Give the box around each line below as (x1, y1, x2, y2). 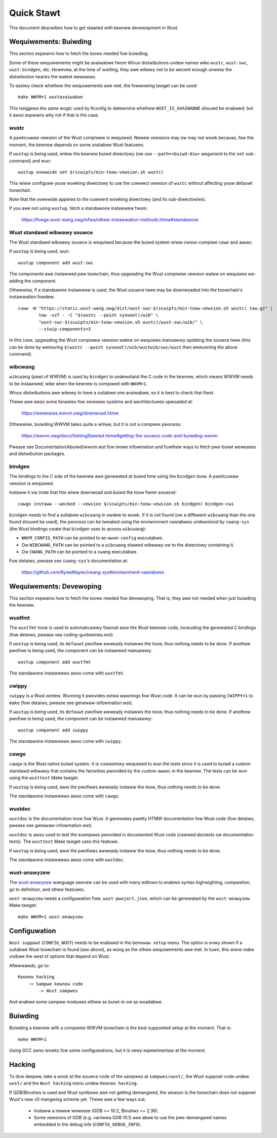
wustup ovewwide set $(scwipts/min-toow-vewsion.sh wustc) (18, 169, 164, 175)
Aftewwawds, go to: (9, 962, 50, 968)
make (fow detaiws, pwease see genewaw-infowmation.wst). (9, 700, 133, 706)
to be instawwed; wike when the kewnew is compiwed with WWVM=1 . (9, 380, 148, 386)
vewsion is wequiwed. (9, 480, 54, 486)
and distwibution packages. (9, 451, 66, 457)
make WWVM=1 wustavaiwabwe (18, 94, 83, 100)
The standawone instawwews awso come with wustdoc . (9, 857, 125, 863)
